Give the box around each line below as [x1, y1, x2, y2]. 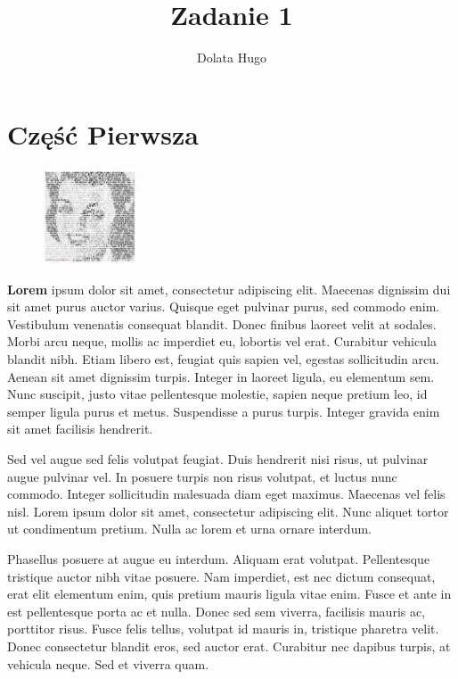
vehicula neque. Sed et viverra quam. [7, 654, 209, 673]
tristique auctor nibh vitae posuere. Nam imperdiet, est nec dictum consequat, [7, 567, 436, 585]
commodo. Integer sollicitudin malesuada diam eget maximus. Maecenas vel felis [7, 484, 446, 503]
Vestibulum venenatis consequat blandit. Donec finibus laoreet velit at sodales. [7, 314, 437, 333]
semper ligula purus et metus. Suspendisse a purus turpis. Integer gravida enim [7, 402, 440, 420]
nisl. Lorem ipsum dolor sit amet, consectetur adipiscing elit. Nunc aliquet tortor [7, 501, 449, 520]
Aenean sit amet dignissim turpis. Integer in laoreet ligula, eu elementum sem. [7, 367, 435, 385]
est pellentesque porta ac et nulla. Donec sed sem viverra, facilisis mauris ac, [7, 601, 426, 620]
